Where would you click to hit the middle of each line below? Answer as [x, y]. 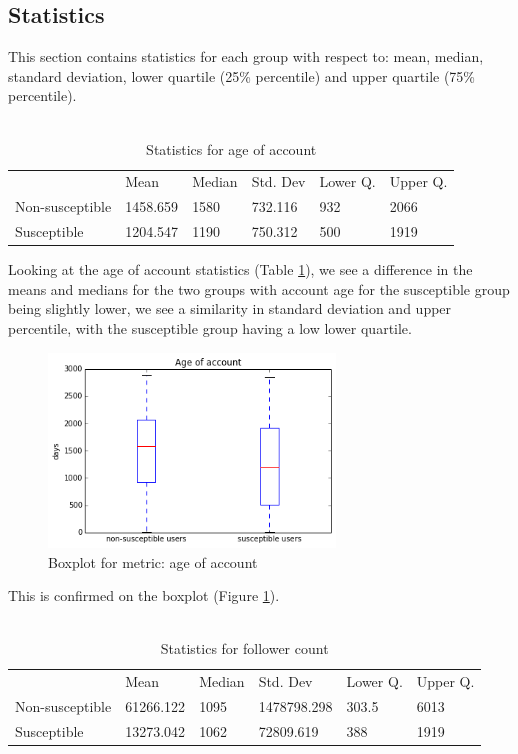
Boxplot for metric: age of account [153, 561]
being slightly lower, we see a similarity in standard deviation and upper [230, 308]
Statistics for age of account [231, 148]
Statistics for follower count [244, 648]
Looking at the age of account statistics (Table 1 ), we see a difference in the [240, 269]
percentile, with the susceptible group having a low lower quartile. [210, 327]
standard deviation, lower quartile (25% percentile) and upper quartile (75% [242, 75]
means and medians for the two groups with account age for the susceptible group [259, 288]
